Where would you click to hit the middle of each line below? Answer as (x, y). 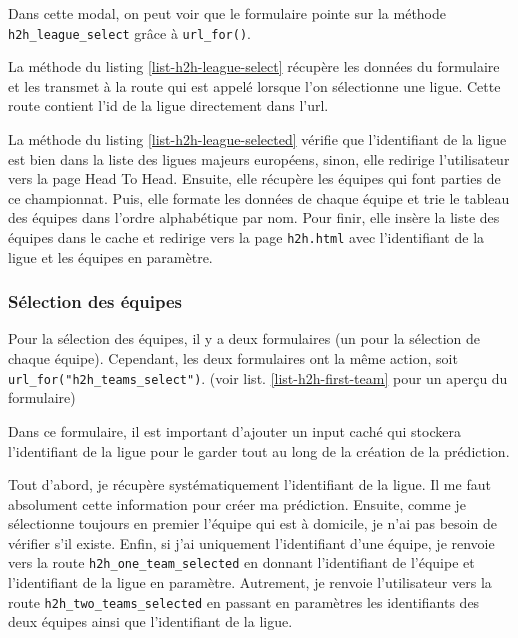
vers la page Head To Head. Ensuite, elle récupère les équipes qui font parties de (254, 178)
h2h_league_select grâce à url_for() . (129, 32)
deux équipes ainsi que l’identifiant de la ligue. (150, 621)
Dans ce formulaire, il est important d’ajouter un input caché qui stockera (234, 430)
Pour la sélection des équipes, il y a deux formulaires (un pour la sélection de (244, 338)
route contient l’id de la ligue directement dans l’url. (168, 105)
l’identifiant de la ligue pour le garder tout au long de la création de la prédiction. (259, 450)
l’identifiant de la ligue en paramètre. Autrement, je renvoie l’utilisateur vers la (250, 582)
